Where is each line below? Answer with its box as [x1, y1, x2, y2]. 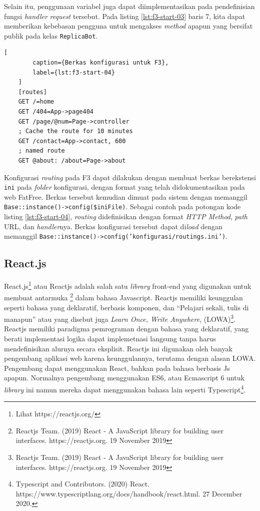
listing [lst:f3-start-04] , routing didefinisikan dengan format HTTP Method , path [4, 211, 247, 222]
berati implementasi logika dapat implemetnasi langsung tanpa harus [4, 333, 216, 344]
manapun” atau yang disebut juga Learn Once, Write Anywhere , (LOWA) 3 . [4, 312, 235, 324]
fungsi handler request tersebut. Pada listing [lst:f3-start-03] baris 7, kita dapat [4, 11, 245, 21]
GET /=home [18, 98, 54, 106]
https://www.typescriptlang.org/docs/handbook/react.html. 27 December [15, 488, 242, 498]
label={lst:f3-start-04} [32, 69, 115, 76]
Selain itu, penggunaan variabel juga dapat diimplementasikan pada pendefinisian [4, 1, 255, 11]
